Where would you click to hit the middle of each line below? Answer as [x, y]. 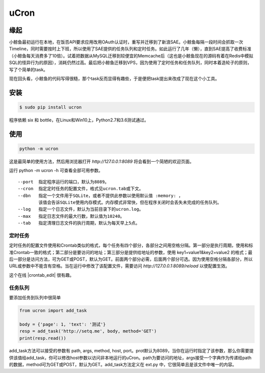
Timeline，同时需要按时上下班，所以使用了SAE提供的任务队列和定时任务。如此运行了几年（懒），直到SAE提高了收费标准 [130, 49]
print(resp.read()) [43, 338]
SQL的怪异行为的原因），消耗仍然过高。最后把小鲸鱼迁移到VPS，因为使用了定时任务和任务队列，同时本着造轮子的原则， [131, 63]
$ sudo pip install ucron [51, 107]
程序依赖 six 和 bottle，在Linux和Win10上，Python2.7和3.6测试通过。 [79, 120]
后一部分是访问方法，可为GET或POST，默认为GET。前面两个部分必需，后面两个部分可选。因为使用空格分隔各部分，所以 [131, 259]
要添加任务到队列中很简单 [35, 297]
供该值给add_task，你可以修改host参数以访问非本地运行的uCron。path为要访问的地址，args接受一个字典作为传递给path [130, 358]
